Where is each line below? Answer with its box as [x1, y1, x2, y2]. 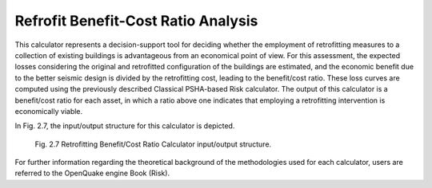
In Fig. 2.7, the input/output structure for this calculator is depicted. [14, 121, 235, 131]
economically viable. [14, 106, 83, 116]
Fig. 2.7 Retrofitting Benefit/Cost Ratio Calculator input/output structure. [34, 139, 272, 149]
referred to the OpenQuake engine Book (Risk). [14, 168, 170, 178]
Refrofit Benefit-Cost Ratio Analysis [14, 12, 258, 29]
